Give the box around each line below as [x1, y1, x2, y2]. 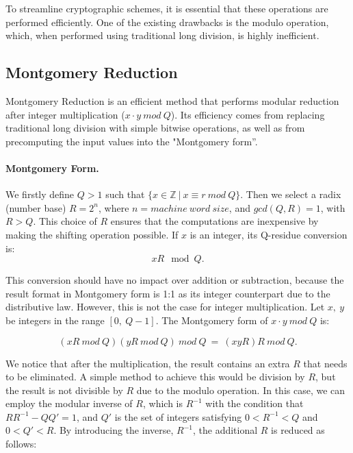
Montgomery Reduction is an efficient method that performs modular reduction [5, 93, 339, 108]
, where [99, 200, 129, 215]
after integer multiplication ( [5, 107, 125, 121]
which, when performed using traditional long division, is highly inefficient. [5, 28, 319, 42]
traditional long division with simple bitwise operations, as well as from [5, 121, 305, 135]
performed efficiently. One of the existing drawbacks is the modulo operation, [5, 14, 329, 29]
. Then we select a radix [240, 187, 341, 201]
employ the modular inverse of [5, 396, 133, 411]
